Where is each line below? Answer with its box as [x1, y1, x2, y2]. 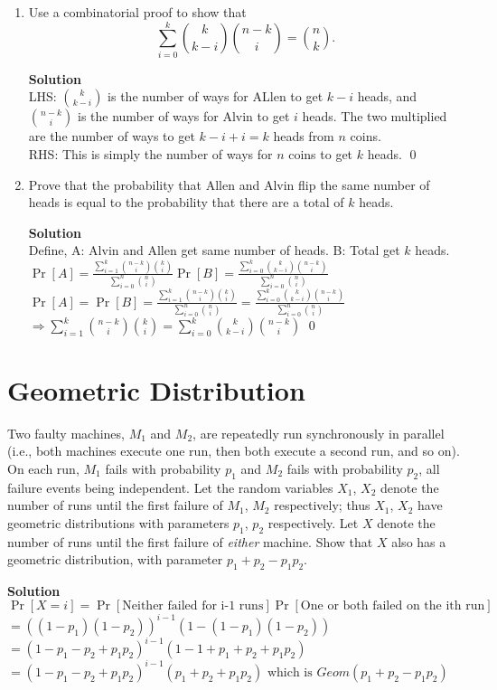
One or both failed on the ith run [300, 600, 485, 613]
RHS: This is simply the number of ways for [28, 144, 273, 163]
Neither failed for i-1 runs [122, 600, 264, 613]
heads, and [357, 87, 417, 106]
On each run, [7, 458, 80, 477]
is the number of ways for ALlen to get [108, 87, 324, 106]
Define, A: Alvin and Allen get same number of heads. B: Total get [28, 241, 400, 260]
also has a [391, 532, 446, 551]
